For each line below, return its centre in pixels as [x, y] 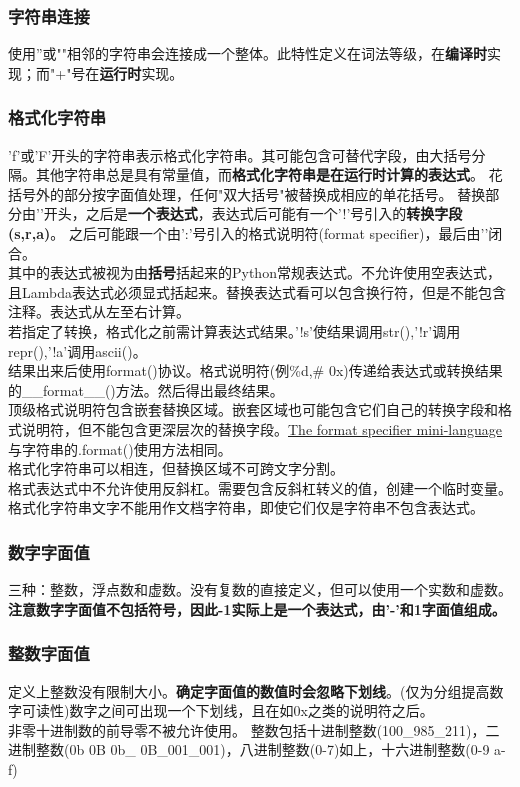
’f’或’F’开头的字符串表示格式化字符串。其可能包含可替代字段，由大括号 [240, 154]
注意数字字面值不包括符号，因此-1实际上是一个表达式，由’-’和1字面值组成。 [257, 608]
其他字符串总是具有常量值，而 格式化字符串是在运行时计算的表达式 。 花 [269, 174]
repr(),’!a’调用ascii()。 [77, 350]
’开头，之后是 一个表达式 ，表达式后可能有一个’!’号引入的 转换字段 [251, 213]
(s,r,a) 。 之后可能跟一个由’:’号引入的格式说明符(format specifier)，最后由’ [246, 233]
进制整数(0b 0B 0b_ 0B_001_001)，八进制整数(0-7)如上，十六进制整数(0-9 [249, 749]
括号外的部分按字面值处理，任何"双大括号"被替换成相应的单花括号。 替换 [247, 193]
